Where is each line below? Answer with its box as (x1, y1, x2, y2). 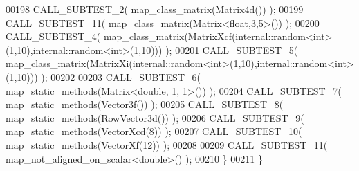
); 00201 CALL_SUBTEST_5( (165, 42, 298, 57)
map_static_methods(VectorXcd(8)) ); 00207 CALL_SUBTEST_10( (6, 124, 302, 138)
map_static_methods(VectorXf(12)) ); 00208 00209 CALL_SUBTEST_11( (6, 137, 328, 152)
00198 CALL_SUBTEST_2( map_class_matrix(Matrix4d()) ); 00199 (6, 2, 304, 16)
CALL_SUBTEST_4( (6, 29, 101, 44)
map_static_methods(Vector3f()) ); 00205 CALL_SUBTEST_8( (6, 97, 284, 111)
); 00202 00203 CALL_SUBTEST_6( (41, 69, 201, 84)
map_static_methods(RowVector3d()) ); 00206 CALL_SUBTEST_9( (6, 110, 304, 125)
